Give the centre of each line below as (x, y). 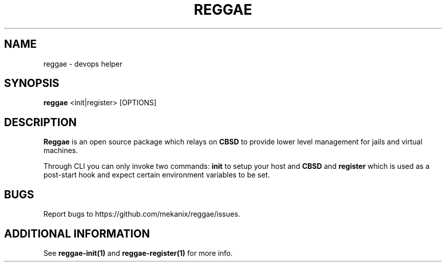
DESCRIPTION (40, 122)
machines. (61, 151)
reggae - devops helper (83, 64)
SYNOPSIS (32, 83)
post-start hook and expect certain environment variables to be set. (157, 175)
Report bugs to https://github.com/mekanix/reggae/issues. (142, 214)
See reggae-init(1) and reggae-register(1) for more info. (138, 253)
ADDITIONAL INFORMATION (77, 233)
